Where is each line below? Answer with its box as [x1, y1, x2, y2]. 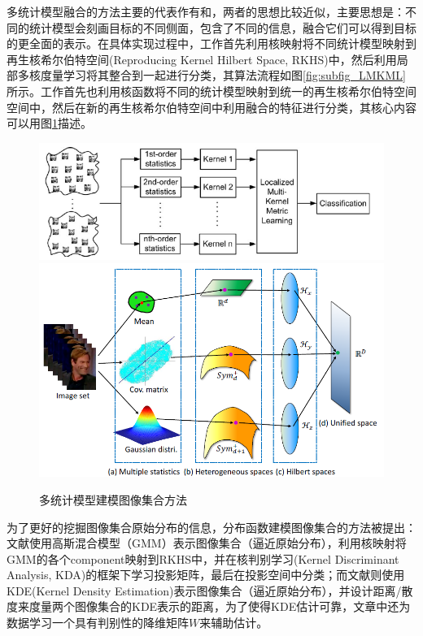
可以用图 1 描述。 [7, 115, 92, 132]
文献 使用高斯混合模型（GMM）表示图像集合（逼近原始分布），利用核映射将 [7, 534, 407, 552]
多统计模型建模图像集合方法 [39, 491, 187, 508]
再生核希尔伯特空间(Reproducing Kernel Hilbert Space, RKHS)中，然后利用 [7, 50, 397, 67]
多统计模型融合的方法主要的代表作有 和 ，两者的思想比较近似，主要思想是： [7, 3, 405, 19]
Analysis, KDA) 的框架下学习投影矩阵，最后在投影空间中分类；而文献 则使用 [7, 566, 405, 583]
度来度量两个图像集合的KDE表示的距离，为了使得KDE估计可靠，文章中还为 [7, 598, 411, 615]
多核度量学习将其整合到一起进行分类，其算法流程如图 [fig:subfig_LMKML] [17, 67, 406, 84]
